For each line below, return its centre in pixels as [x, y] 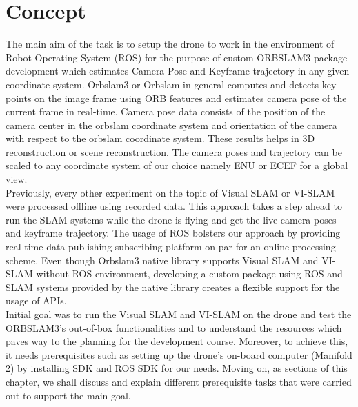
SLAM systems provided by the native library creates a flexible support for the [173, 287]
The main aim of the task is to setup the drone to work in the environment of [170, 44]
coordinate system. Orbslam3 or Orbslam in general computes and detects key [171, 84]
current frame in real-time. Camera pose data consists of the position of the [166, 111]
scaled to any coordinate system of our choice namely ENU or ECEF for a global [177, 165]
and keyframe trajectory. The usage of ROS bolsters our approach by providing [173, 233]
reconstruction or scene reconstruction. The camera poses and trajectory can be [174, 151]
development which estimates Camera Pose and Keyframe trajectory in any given [178, 71]
